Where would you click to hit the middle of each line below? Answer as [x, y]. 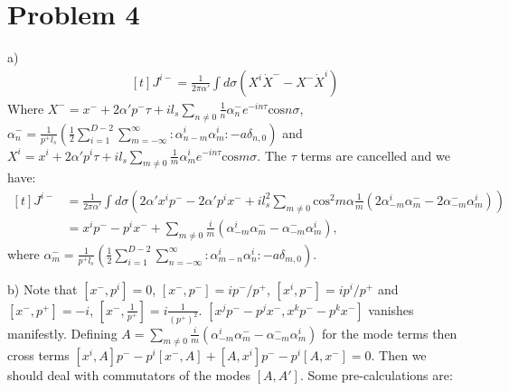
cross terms [38, 355]
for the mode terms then [389, 333]
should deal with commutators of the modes [129, 375]
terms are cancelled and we [375, 155]
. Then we [399, 355]
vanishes [391, 309]
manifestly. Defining [62, 333]
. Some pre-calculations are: [376, 375]
